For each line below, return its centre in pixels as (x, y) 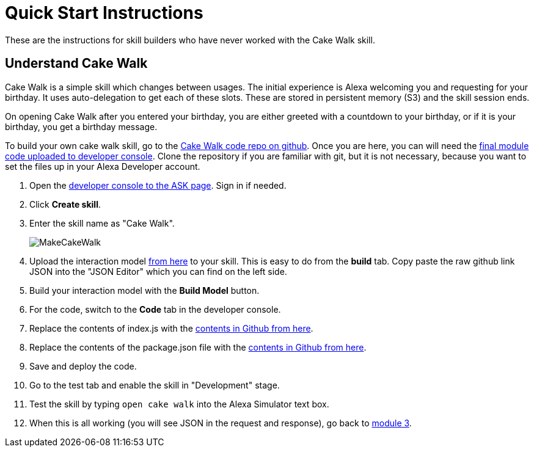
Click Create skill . (65, 204)
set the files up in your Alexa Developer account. (103, 166)
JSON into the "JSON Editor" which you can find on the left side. (158, 271)
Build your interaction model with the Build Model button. (144, 290)
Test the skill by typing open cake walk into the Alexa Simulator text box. (179, 404)
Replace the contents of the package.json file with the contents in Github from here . (198, 347)
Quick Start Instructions (104, 13)
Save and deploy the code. (83, 366)
